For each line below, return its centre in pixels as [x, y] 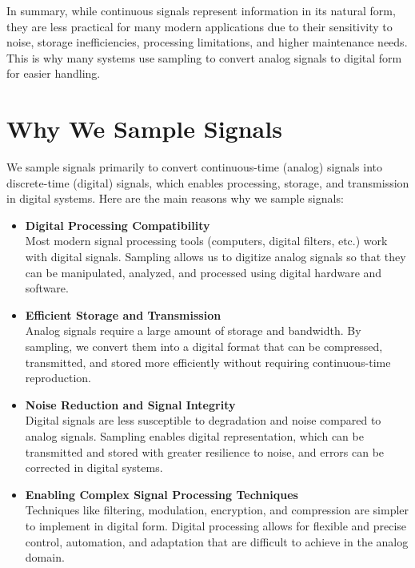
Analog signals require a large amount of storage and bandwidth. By [193, 330]
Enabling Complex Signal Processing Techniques [162, 494]
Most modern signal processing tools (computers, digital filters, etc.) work [206, 241]
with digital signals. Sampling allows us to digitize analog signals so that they [215, 257]
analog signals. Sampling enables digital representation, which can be [194, 436]
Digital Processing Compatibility [118, 225]
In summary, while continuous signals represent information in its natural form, [201, 10]
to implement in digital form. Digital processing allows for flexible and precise [216, 525]
